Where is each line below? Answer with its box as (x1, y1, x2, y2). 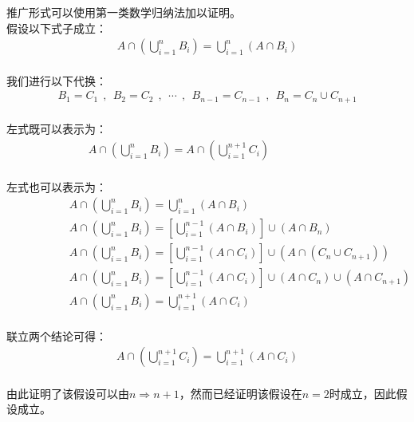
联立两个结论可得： (6, 327, 107, 344)
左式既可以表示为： (6, 120, 107, 137)
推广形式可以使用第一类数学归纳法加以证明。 (6, 4, 241, 20)
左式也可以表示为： (6, 178, 107, 195)
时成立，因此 (329, 385, 396, 401)
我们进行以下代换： (6, 72, 107, 89)
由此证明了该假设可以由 (6, 385, 129, 401)
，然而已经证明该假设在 (179, 385, 302, 401)
